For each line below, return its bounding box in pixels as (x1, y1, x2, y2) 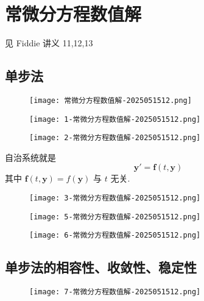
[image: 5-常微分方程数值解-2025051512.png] (29, 212, 201, 221)
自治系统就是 (5, 150, 56, 163)
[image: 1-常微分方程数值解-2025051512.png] (29, 115, 201, 124)
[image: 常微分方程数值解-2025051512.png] (29, 96, 192, 105)
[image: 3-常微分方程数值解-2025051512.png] (29, 194, 201, 203)
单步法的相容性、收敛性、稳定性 (5, 258, 197, 277)
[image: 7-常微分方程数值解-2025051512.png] (29, 288, 201, 297)
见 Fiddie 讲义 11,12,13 (5, 37, 93, 49)
